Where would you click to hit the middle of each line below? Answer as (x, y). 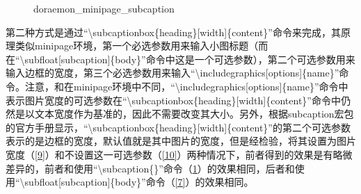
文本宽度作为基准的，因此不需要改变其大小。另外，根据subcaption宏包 (194, 114)
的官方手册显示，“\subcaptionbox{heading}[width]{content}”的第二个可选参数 (178, 127)
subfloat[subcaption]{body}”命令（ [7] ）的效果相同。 (139, 182)
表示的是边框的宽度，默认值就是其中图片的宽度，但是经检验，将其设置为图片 (181, 141)
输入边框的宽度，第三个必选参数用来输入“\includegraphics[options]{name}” (173, 73)
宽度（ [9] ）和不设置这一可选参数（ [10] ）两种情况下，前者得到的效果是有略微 (179, 154)
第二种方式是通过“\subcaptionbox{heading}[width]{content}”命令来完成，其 (173, 32)
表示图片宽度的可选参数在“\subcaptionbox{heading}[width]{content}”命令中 (173, 100)
